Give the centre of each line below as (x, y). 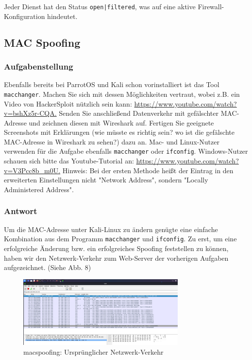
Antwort (21, 211)
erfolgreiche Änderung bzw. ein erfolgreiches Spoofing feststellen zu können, (116, 248)
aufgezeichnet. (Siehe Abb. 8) (48, 267)
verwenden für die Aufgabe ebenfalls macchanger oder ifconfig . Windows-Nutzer (126, 151)
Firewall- (211, 6)
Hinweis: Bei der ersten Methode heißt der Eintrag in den (148, 170)
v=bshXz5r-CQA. (30, 113)
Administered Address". (39, 189)
